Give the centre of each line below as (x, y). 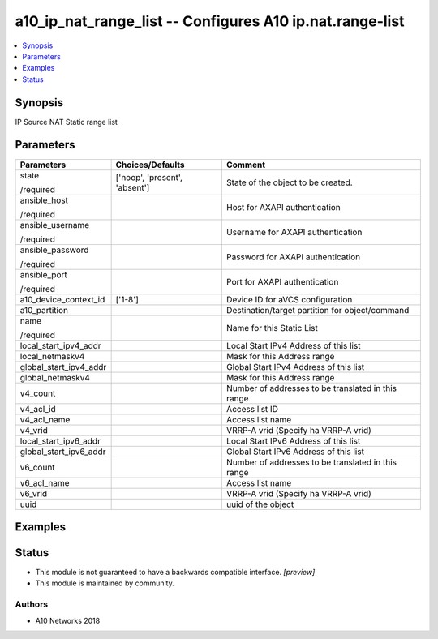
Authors (32, 604)
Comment (246, 165)
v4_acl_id (38, 409)
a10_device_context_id (62, 299)
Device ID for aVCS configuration (289, 299)
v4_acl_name (45, 419)
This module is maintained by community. (105, 583)
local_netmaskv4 (52, 356)
